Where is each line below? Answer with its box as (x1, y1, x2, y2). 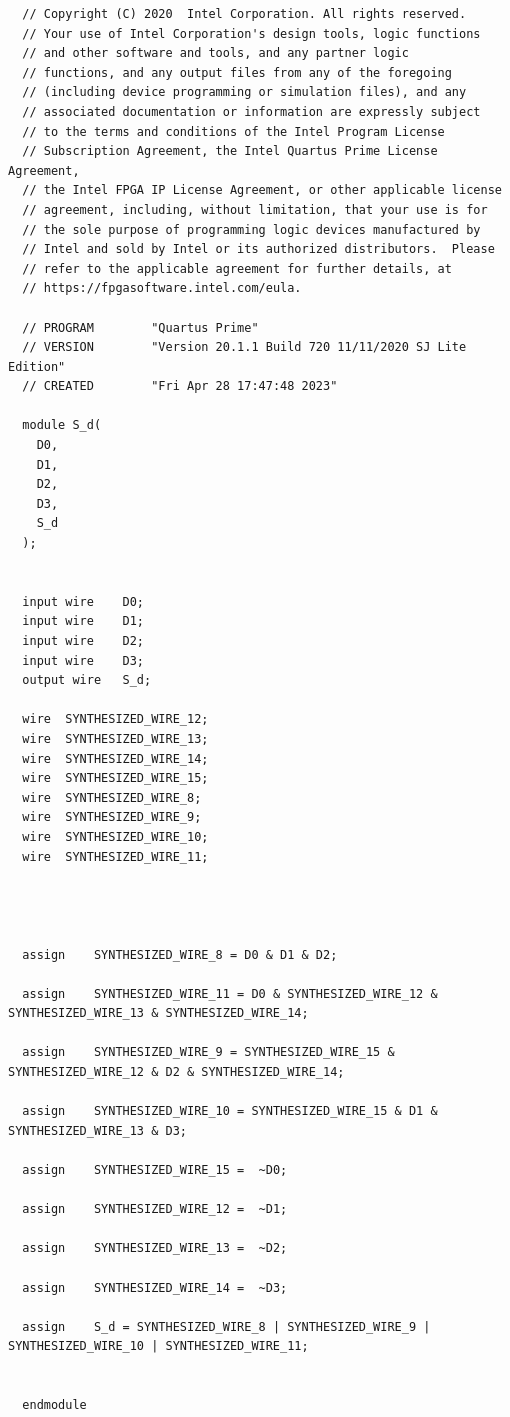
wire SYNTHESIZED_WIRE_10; (22, 829, 209, 844)
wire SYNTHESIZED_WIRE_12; (22, 712, 209, 727)
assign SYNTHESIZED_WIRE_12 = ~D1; (22, 1202, 288, 1217)
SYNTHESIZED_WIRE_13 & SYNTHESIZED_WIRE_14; (8, 1006, 309, 1021)
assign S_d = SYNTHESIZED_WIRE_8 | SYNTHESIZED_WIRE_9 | (22, 1319, 431, 1334)
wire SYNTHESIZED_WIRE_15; (22, 771, 209, 786)
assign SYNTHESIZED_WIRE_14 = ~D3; (22, 1280, 288, 1295)
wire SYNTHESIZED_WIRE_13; (22, 731, 209, 746)
